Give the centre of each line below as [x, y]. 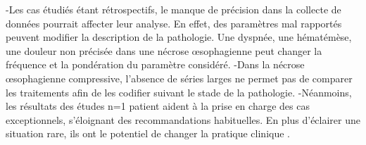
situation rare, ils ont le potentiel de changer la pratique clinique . [148, 133]
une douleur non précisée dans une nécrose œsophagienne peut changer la [164, 50]
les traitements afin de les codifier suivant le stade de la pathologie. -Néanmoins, [179, 92]
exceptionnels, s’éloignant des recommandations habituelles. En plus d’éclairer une [183, 119]
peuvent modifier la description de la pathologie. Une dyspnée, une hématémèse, [179, 37]
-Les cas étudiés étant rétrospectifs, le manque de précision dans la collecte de [173, 9]
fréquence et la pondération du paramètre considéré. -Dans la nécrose [155, 64]
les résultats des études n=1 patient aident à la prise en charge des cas [158, 106]
